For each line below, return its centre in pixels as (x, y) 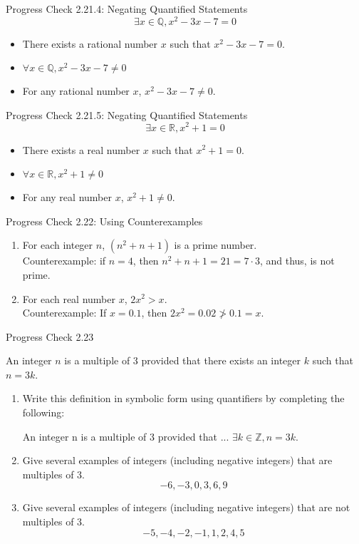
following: (43, 412)
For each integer (58, 245)
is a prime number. (215, 245)
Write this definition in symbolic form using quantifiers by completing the (183, 398)
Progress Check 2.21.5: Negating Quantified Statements (127, 114)
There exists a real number (81, 149)
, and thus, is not (297, 261)
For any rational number (76, 91)
